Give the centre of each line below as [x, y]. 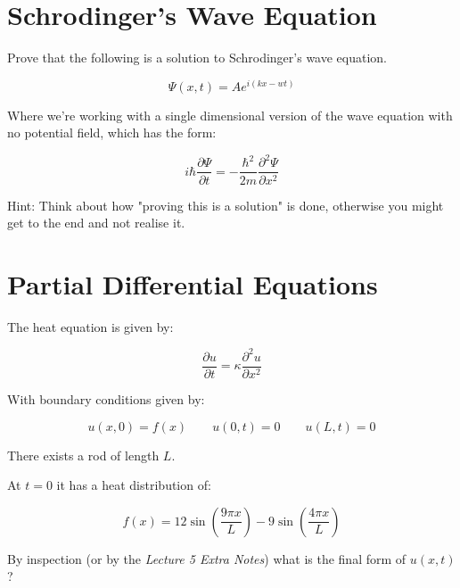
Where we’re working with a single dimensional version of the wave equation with [230, 115]
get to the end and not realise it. [96, 223]
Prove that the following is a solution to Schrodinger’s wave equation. [197, 58]
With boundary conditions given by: [106, 399]
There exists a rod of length [83, 455]
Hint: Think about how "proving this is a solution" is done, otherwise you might [226, 205]
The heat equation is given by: [90, 326]
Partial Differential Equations [193, 283]
